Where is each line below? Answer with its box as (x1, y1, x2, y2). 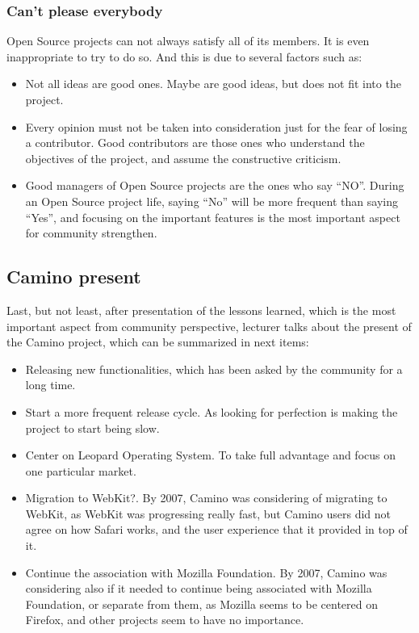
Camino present (6, 264, 141, 289)
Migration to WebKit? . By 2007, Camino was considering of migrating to (25, 489, 388, 506)
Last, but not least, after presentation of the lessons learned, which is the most (6, 301, 396, 318)
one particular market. (25, 462, 136, 479)
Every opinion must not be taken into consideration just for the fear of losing (25, 118, 408, 135)
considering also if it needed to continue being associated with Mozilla (25, 580, 372, 597)
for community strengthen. (25, 224, 157, 241)
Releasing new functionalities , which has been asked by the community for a (25, 360, 403, 377)
